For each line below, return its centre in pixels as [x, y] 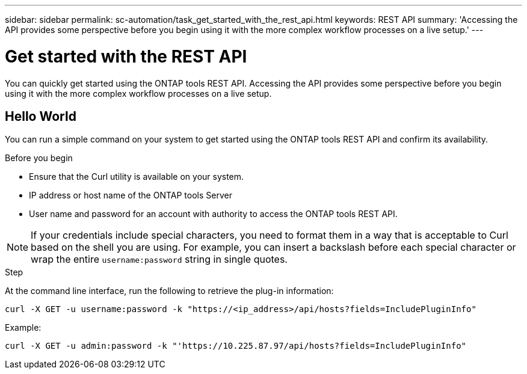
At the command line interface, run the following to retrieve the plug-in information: [169, 291]
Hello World [41, 116]
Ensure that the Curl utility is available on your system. [137, 177]
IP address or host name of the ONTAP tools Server [131, 195]
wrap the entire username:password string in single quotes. [159, 259]
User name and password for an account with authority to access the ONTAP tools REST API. [213, 214]
